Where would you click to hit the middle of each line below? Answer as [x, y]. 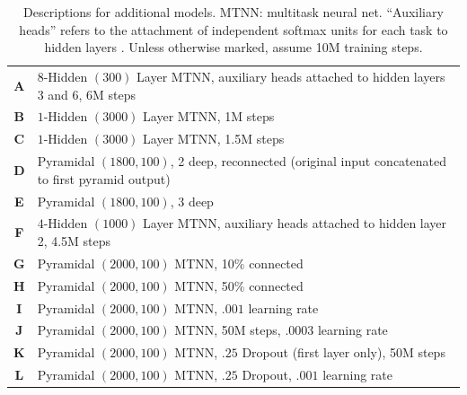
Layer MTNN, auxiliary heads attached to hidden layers [291, 77]
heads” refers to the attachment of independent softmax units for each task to [233, 29]
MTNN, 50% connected [239, 285]
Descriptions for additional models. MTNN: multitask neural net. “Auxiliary [233, 12]
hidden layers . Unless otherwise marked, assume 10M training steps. [233, 47]
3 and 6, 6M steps [87, 94]
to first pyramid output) [104, 178]
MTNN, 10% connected [239, 263]
